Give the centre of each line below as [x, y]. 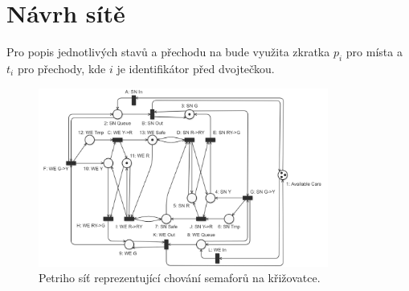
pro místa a [374, 52]
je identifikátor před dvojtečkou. [196, 68]
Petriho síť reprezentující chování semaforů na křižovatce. [180, 278]
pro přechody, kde [61, 68]
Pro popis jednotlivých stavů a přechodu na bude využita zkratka [168, 52]
